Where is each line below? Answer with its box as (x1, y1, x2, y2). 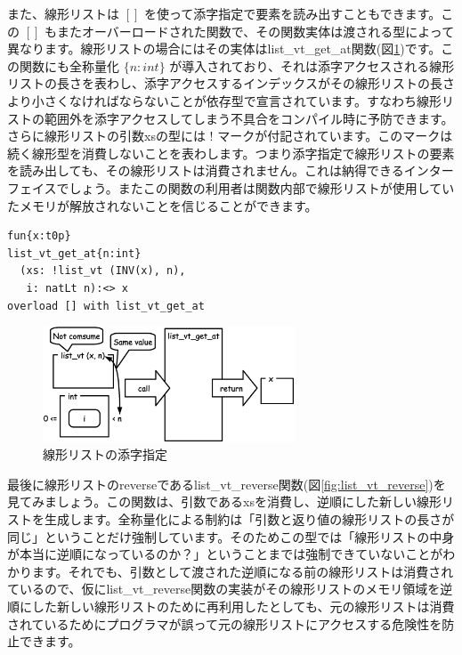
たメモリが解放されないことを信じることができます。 (7, 196, 318, 214)
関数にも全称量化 (19, 56, 119, 75)
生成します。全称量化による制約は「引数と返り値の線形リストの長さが (44, 510, 455, 529)
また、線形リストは (7, 4, 119, 22)
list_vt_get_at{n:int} (7, 247, 142, 260)
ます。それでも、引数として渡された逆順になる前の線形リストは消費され (31, 562, 454, 580)
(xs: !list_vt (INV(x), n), (20, 264, 186, 278)
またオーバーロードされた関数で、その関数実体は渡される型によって (56, 21, 455, 40)
